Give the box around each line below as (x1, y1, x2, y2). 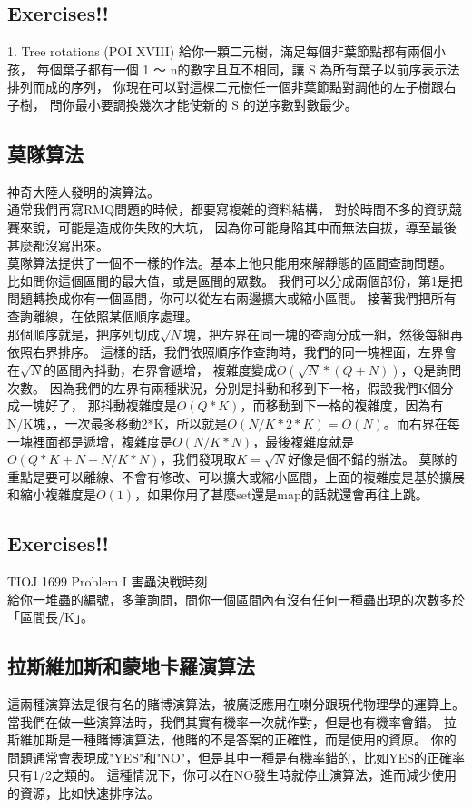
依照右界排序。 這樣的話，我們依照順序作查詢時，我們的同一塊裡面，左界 (7, 342, 444, 361)
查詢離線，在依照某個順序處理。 (7, 306, 198, 325)
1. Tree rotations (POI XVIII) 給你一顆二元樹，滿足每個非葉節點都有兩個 (7, 42, 433, 61)
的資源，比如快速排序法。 (7, 783, 160, 803)
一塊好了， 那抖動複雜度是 (19, 396, 177, 415)
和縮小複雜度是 (7, 485, 96, 504)
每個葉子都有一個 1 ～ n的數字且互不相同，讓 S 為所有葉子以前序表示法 (36, 59, 460, 78)
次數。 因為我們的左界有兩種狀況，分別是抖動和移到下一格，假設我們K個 (7, 378, 441, 397)
